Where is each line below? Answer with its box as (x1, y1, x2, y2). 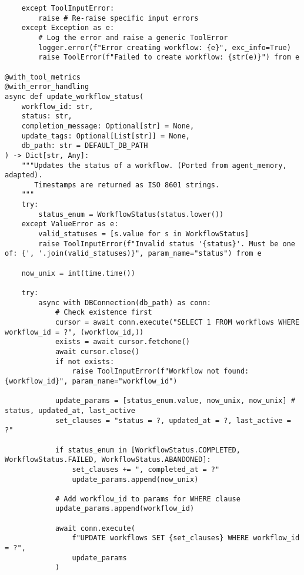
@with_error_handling (5, 82, 89, 91)
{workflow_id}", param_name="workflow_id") (5, 376, 178, 385)
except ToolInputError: (21, 4, 115, 12)
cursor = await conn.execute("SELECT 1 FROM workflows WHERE (55, 318, 300, 326)
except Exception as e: (21, 24, 115, 32)
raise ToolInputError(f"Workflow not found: (72, 367, 249, 376)
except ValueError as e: (21, 220, 119, 229)
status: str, (21, 112, 72, 121)
